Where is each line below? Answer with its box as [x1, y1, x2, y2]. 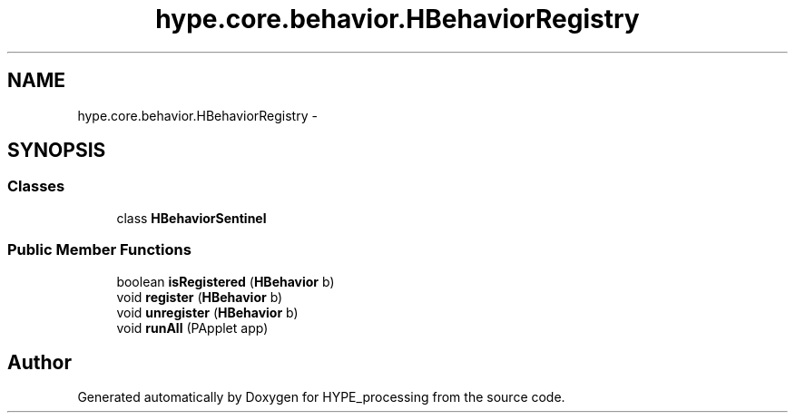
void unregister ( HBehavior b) [116, 304, 299, 320]
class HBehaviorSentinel [116, 210, 267, 226]
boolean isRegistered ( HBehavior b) [116, 273, 335, 289]
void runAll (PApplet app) [116, 319, 269, 336]
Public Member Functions [7, 240, 191, 259]
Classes [7, 177, 65, 196]
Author [7, 350, 72, 374]
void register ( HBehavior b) [116, 288, 283, 305]
